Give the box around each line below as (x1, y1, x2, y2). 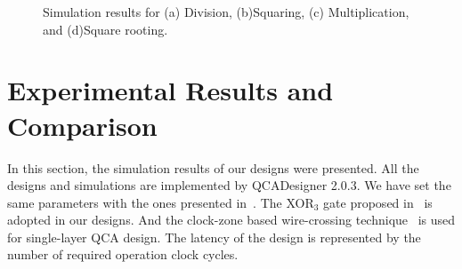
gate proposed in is (323, 193, 433, 211)
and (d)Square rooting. (43, 20, 168, 38)
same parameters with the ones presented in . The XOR (7, 193, 314, 211)
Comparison (7, 107, 158, 143)
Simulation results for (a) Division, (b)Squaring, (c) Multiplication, (43, 3, 409, 20)
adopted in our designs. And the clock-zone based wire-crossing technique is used (7, 210, 456, 229)
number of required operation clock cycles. (7, 245, 239, 264)
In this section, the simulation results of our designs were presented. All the (7, 158, 419, 177)
